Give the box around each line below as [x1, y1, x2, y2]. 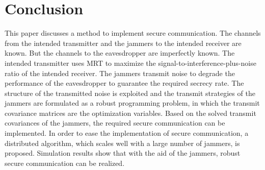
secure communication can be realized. [5, 157, 125, 168]
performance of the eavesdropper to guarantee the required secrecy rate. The [5, 78, 244, 88]
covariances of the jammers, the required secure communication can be [5, 117, 225, 128]
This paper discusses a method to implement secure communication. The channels [5, 28, 261, 38]
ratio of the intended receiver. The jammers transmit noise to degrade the [5, 67, 235, 78]
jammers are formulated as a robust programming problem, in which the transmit [5, 98, 260, 108]
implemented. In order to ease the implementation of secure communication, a [5, 128, 249, 138]
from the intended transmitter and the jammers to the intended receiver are [5, 37, 242, 48]
